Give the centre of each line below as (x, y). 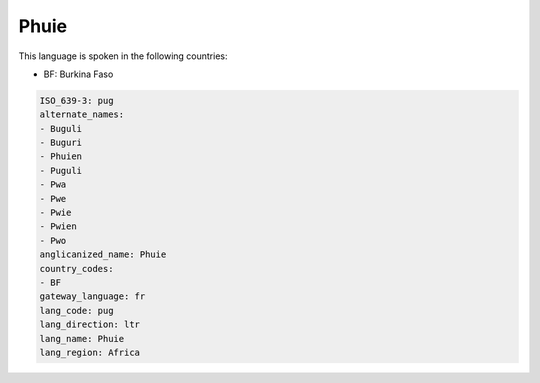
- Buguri (61, 143)
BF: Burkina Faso (78, 74)
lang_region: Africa (89, 352)
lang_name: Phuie (82, 338)
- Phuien (61, 156)
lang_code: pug (76, 310)
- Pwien (58, 226)
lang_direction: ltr (89, 324)
